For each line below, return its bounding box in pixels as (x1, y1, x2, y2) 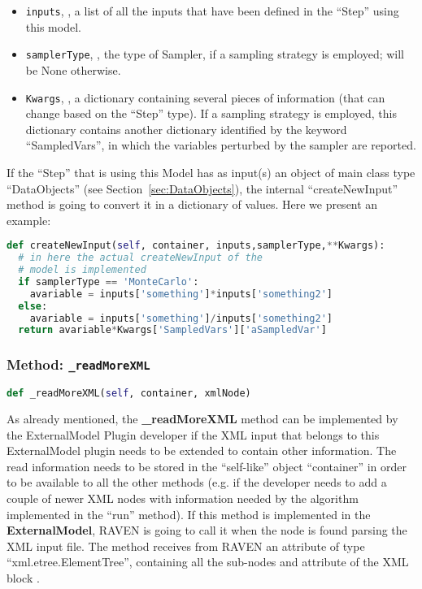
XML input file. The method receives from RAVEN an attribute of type (7, 537, 365, 554)
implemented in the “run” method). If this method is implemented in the (7, 505, 371, 522)
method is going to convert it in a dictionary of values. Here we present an (7, 196, 378, 213)
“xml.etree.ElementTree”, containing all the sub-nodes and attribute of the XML (7, 553, 409, 570)
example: (7, 211, 51, 228)
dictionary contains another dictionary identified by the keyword (25, 120, 347, 137)
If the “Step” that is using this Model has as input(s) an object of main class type (7, 163, 415, 180)
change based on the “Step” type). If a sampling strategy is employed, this (25, 105, 397, 122)
